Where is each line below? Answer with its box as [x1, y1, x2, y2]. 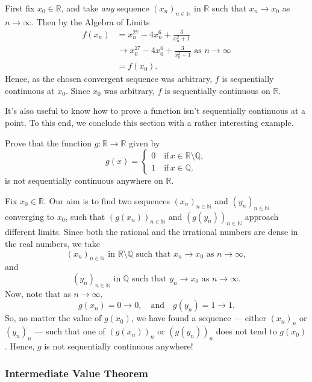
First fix [5, 2, 35, 14]
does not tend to [216, 325, 277, 337]
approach [245, 210, 279, 222]
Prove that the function [5, 136, 92, 149]
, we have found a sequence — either [131, 312, 266, 324]
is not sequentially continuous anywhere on [5, 174, 163, 187]
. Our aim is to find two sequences [43, 194, 170, 207]
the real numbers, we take [5, 237, 101, 250]
